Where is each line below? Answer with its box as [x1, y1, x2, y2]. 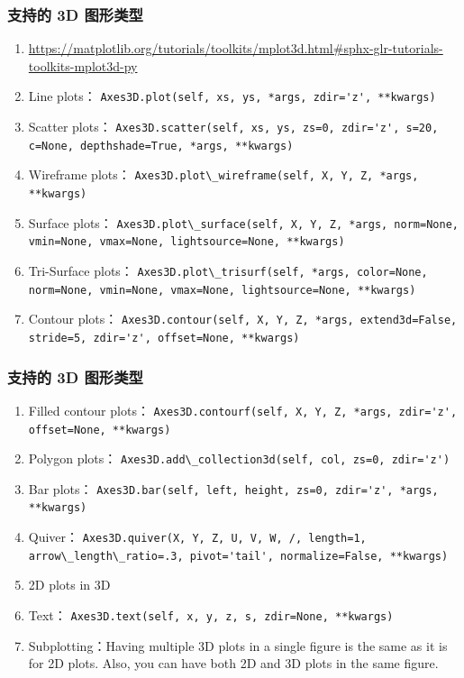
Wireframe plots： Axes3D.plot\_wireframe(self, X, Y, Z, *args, [28, 165, 419, 184]
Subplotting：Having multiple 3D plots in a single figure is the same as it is [28, 636, 448, 655]
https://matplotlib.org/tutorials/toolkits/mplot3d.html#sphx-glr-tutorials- [28, 39, 443, 58]
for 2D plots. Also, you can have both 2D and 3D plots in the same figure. [28, 654, 439, 673]
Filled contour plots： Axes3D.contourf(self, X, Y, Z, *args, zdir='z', [28, 400, 458, 419]
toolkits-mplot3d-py [28, 56, 138, 75]
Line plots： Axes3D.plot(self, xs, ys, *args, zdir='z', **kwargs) [28, 87, 436, 105]
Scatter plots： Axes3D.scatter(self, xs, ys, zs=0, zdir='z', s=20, [28, 117, 439, 136]
